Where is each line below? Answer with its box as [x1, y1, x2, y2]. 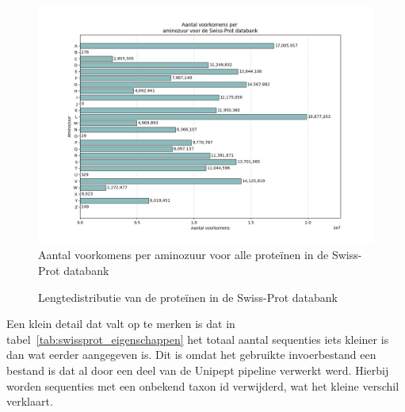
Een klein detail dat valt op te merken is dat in [6, 315, 235, 332]
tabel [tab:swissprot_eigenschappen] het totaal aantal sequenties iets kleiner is [6, 330, 389, 347]
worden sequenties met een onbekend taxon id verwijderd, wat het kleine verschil [6, 377, 399, 394]
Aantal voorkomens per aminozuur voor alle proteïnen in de [38, 246, 329, 263]
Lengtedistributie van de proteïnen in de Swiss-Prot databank [38, 288, 338, 305]
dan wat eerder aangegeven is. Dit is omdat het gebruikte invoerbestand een [6, 346, 376, 363]
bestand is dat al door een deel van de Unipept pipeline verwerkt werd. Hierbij [6, 361, 389, 378]
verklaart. [6, 393, 53, 410]
